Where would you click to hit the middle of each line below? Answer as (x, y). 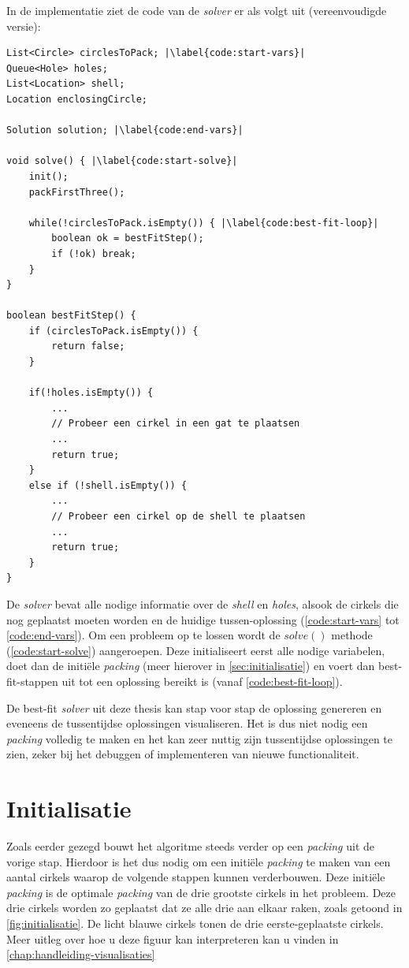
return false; (88, 346)
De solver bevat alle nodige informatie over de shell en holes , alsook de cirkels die (203, 603)
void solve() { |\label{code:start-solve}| (122, 161)
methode (352, 635)
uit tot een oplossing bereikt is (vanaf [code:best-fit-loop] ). (202, 681)
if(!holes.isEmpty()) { (91, 393)
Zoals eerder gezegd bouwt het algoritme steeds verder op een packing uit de (191, 846)
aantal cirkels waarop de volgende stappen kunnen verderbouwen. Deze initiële (196, 877)
